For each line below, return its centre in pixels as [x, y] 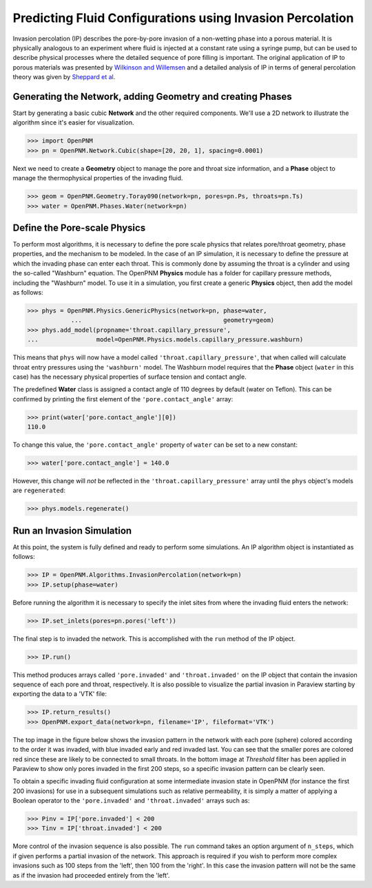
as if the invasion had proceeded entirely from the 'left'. [91, 875]
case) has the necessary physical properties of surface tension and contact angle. [130, 377]
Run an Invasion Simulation [72, 530]
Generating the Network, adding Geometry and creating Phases [152, 96]
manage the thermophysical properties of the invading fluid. [98, 178]
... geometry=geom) [173, 320]
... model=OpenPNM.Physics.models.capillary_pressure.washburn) [165, 340]
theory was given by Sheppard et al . [64, 77]
